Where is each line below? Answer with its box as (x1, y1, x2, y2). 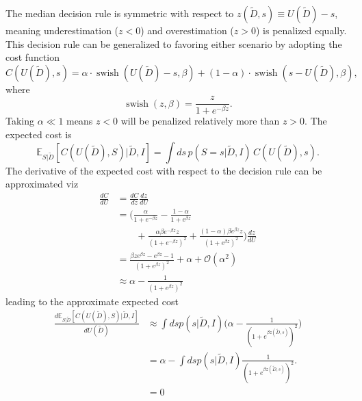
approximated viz (5, 177, 79, 191)
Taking (5, 114, 35, 128)
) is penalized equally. (256, 23, 347, 37)
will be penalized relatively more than (120, 114, 280, 128)
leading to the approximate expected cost (5, 294, 179, 308)
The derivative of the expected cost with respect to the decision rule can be (5, 163, 322, 177)
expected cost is (5, 127, 72, 141)
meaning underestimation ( (5, 23, 119, 37)
